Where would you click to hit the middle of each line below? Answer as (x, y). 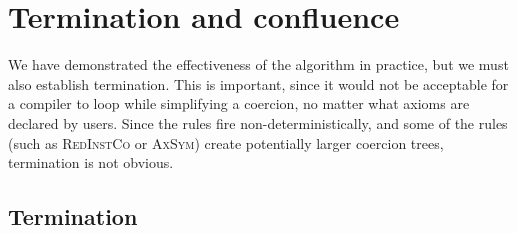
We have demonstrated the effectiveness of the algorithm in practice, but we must (258, 64)
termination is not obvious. (91, 162)
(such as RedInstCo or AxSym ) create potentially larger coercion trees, (226, 142)
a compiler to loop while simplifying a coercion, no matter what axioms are (239, 103)
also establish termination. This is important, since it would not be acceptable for (258, 83)
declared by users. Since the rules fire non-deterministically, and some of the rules (258, 122)
